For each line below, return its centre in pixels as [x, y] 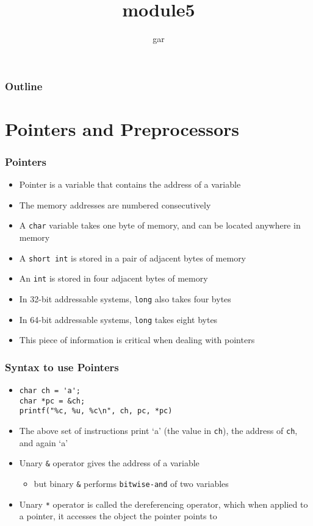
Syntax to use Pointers [62, 367]
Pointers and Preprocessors [122, 128]
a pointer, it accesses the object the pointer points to [118, 516]
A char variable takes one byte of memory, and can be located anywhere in [160, 225]
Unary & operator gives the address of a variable [109, 463]
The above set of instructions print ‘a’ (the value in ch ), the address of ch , [158, 431]
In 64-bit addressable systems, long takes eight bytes [118, 319]
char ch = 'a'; [50, 391]
